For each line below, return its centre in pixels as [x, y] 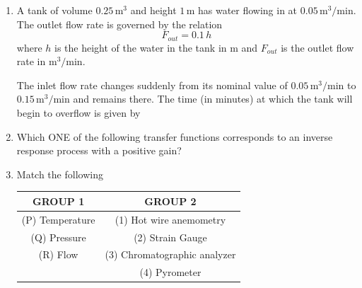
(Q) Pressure [58, 237]
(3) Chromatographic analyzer [170, 254]
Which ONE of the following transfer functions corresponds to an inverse [175, 136]
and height [153, 10]
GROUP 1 [59, 201]
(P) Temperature [58, 219]
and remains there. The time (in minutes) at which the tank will [213, 99]
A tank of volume [54, 10]
